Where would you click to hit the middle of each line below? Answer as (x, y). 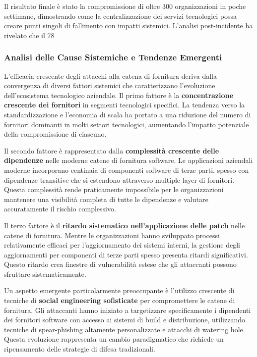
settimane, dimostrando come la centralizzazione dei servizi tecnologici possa (121, 16)
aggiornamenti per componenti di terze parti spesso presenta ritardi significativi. (126, 254)
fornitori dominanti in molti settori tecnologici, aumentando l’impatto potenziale (127, 124)
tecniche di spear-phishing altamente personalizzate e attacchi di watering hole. (125, 329)
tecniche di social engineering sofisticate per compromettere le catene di (120, 300)
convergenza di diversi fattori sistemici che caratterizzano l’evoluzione (110, 85)
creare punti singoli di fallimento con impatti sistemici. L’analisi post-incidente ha (128, 25)
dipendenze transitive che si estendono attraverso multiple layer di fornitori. (119, 179)
